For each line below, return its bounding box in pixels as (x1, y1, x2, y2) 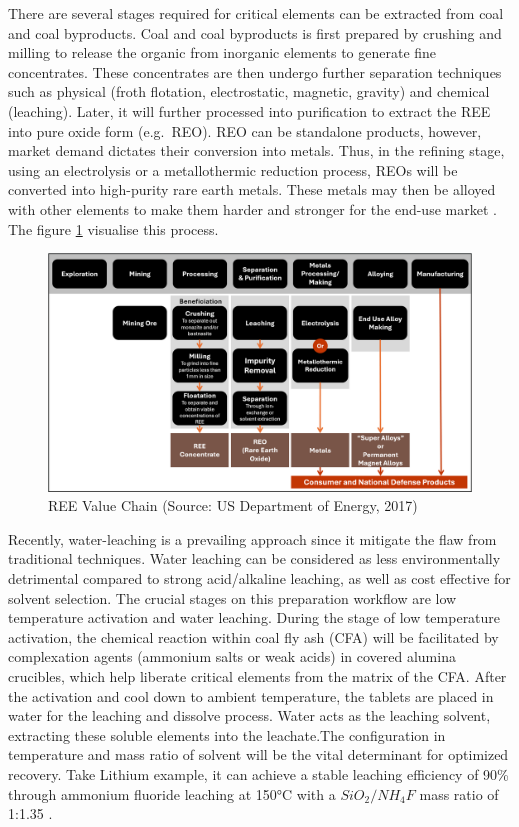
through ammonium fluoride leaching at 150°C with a (8, 783, 336, 804)
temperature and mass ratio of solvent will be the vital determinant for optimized (8, 744, 509, 765)
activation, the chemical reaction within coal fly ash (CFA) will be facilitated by (8, 626, 499, 647)
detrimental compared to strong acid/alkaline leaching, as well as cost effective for (8, 568, 511, 588)
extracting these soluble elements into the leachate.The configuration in (8, 724, 446, 745)
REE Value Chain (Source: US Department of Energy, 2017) (48, 495, 418, 516)
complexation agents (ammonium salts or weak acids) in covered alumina (8, 646, 456, 667)
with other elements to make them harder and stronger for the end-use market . (8, 198, 497, 219)
